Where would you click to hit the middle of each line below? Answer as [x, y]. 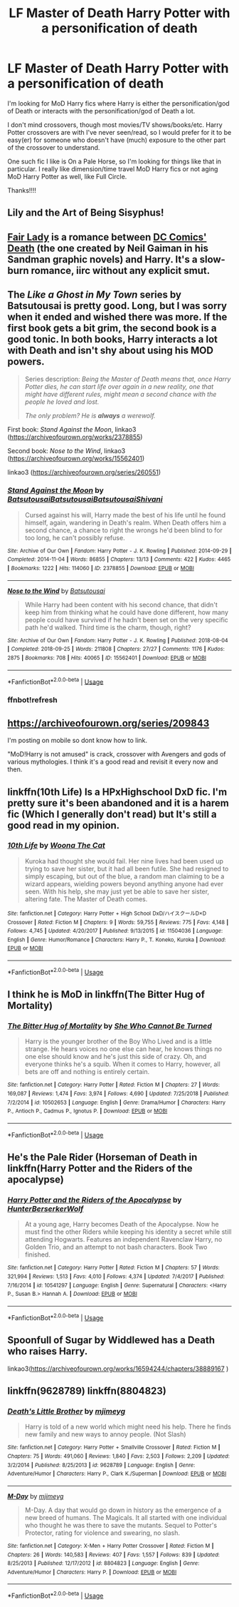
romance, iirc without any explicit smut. [121, 270]
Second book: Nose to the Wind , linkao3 [67, 450]
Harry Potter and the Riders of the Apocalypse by [95, 1200]
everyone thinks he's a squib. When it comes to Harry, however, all [122, 1064]
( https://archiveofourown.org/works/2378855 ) [75, 437]
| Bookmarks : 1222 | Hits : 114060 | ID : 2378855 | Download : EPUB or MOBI [101, 569]
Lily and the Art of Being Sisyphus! [86, 213]
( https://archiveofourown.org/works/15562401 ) [76, 458]
